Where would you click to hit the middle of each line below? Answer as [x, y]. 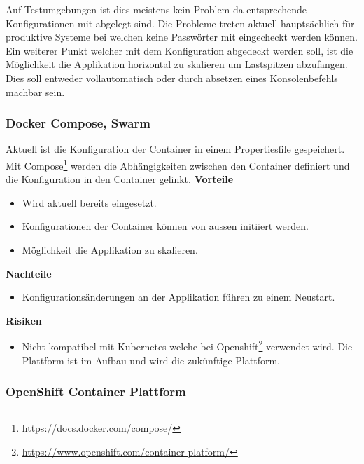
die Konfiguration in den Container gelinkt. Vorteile [120, 179]
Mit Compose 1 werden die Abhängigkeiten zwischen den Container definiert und [178, 164]
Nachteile [29, 273]
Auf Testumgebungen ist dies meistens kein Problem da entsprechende [156, 9]
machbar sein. [35, 91]
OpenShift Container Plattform [96, 391]
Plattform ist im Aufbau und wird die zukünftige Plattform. [151, 360]
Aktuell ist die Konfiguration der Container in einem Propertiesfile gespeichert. [175, 149]
